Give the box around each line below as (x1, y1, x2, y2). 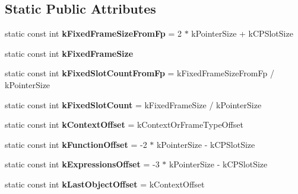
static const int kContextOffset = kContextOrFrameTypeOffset (5, 118, 243, 131)
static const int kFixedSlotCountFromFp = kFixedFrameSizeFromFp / (5, 67, 274, 79)
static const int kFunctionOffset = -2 (5, 138, 147, 150)
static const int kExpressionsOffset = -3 (5, 158, 160, 170)
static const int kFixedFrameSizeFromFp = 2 (5, 27, 182, 40)
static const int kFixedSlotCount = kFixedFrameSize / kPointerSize (5, 98, 262, 111)
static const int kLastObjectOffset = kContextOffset (5, 177, 205, 190)
